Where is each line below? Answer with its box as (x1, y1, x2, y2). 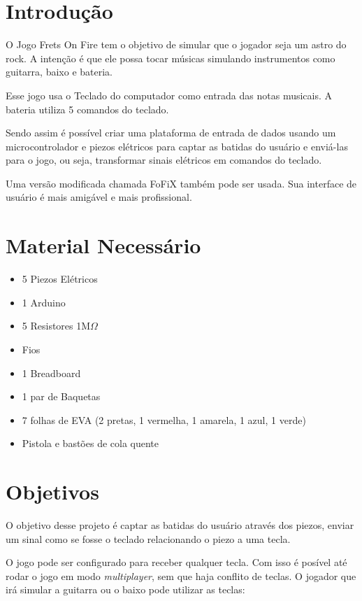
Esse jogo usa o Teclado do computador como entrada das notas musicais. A (6, 87, 333, 102)
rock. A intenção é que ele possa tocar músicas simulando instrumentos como (6, 50, 335, 65)
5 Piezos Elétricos (22, 271, 98, 286)
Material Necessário (6, 231, 201, 260)
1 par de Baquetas (22, 389, 101, 404)
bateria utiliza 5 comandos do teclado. (6, 101, 169, 116)
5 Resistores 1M (22, 318, 91, 333)
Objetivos (6, 477, 99, 506)
